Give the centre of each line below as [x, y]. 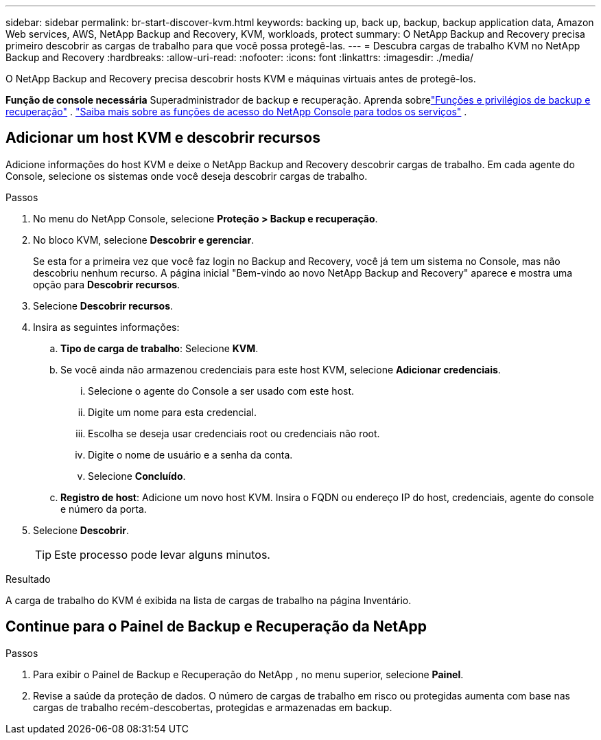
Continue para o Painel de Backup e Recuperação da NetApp [216, 627]
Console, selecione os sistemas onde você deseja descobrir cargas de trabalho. [187, 176]
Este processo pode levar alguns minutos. [162, 554]
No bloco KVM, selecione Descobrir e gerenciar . [144, 240]
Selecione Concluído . [137, 476]
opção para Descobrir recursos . [107, 284]
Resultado [28, 579]
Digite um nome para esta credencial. [173, 412]
